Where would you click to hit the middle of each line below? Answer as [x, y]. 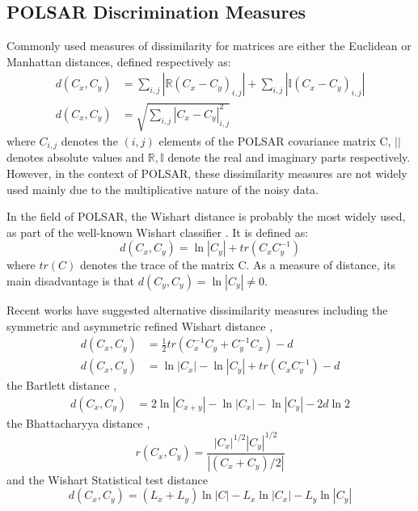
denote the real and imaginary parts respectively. [289, 157]
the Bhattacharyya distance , [78, 422]
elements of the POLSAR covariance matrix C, [275, 141]
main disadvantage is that [71, 281]
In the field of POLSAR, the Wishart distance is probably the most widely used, [206, 216]
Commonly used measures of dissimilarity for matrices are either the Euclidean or [209, 46]
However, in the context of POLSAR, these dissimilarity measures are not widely [207, 173]
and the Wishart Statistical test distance [107, 479]
